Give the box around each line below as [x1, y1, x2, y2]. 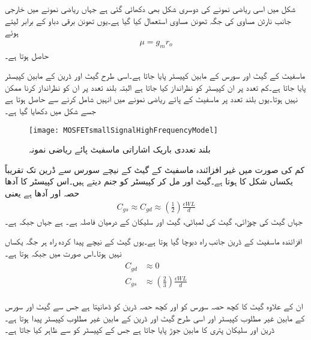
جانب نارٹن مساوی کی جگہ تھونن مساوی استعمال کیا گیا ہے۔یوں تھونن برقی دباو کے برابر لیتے [5, 14, 291, 26]
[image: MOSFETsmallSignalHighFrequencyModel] [29, 126, 218, 135]
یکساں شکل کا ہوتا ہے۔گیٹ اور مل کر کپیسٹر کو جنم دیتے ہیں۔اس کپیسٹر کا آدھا [5, 175, 293, 187]
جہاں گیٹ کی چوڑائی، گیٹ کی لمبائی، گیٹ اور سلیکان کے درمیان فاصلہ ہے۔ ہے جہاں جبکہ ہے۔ [5, 214, 303, 227]
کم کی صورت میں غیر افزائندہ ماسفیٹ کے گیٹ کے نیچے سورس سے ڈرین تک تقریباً [5, 163, 305, 175]
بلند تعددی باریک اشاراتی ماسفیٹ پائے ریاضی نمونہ [29, 143, 211, 156]
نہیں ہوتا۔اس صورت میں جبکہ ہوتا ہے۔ [5, 246, 122, 259]
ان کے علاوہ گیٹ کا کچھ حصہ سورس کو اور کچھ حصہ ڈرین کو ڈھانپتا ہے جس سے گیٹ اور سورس [5, 299, 303, 312]
